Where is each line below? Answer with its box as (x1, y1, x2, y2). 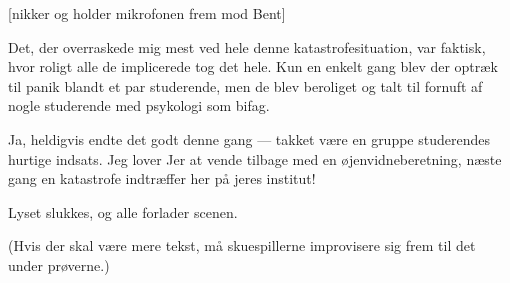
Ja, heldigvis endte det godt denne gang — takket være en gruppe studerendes (8, 128, 490, 149)
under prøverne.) (8, 254, 110, 275)
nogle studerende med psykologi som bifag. (8, 95, 270, 116)
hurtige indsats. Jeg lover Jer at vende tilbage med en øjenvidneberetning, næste (8, 148, 502, 169)
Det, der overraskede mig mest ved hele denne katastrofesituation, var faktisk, (8, 36, 486, 57)
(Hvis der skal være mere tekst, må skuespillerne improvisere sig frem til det (8, 235, 476, 256)
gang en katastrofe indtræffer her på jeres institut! (8, 168, 316, 189)
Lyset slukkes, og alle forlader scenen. (8, 201, 238, 222)
